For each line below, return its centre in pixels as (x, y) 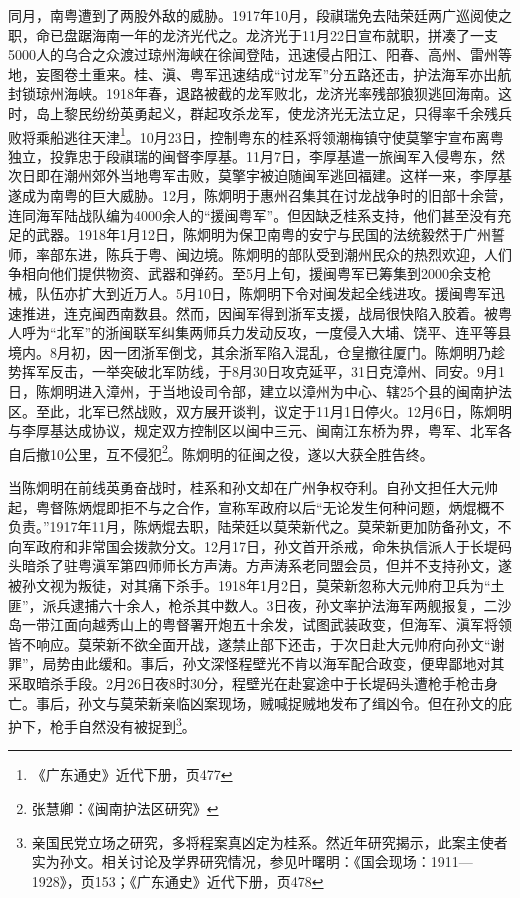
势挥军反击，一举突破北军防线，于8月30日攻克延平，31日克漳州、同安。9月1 (256, 371)
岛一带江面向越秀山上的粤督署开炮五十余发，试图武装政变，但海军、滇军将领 (260, 624)
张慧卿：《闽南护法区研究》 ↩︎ (125, 807)
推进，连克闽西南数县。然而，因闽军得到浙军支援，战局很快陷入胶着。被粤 (266, 312)
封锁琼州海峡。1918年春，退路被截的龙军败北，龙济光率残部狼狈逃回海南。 (253, 93)
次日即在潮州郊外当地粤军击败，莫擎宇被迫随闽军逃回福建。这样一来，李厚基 (260, 175)
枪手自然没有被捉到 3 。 (122, 724)
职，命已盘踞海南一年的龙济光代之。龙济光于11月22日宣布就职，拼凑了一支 (253, 34)
